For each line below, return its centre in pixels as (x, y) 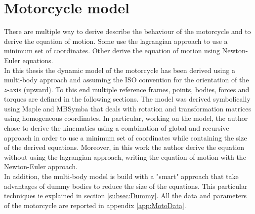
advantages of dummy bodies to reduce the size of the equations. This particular (126, 186)
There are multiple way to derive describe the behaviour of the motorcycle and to (127, 31)
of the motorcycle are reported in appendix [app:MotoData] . (95, 205)
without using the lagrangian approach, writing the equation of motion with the (125, 157)
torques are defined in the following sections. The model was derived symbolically (127, 99)
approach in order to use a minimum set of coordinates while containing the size (126, 137)
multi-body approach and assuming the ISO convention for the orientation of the (127, 80)
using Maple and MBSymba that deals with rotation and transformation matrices (128, 108)
